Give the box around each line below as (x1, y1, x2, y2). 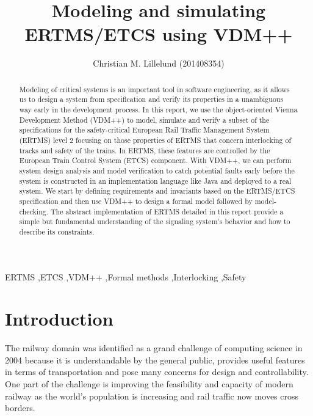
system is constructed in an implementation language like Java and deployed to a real (19, 175, 292, 186)
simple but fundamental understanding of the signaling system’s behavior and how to (19, 216, 290, 227)
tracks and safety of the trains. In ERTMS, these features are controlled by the (19, 145, 270, 155)
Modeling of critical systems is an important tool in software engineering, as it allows (19, 84, 290, 94)
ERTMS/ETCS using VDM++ (24, 21, 293, 46)
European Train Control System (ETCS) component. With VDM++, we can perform (19, 155, 292, 166)
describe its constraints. (19, 226, 95, 236)
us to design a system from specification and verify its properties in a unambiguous (19, 94, 284, 104)
